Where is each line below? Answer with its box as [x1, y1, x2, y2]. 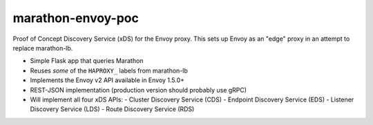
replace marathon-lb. [12, 44, 73, 52]
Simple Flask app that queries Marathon [30, 57, 144, 65]
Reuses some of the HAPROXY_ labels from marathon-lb [30, 66, 188, 75]
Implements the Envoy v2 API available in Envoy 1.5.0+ [30, 76, 185, 84]
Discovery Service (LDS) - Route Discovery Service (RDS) [30, 105, 195, 113]
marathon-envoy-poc [12, 10, 140, 26]
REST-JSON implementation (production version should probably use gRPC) [30, 86, 247, 94]
